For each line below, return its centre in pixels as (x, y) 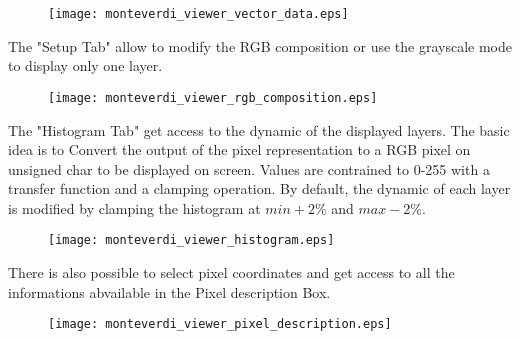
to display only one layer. (85, 65)
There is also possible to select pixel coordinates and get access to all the (231, 272)
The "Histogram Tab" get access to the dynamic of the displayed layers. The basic (259, 129)
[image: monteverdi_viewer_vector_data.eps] (198, 14)
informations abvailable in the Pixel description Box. (169, 291)
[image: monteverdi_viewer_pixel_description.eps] (220, 324)
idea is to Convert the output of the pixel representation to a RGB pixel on (239, 149)
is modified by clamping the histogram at (134, 207)
